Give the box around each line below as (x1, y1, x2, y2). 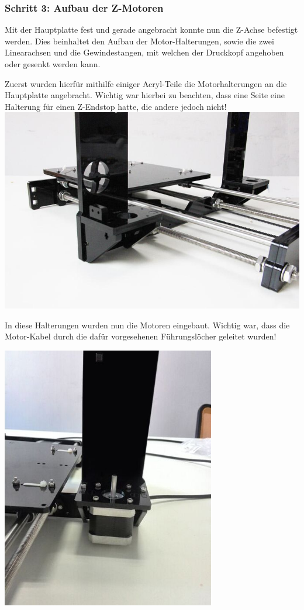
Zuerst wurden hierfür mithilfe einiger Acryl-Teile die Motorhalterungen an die (5, 77, 287, 89)
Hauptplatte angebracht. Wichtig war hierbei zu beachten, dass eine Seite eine (5, 89, 285, 101)
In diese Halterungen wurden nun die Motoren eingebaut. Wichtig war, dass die (5, 318, 290, 331)
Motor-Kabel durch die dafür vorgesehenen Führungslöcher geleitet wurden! (5, 330, 277, 342)
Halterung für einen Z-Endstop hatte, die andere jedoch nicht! (5, 100, 227, 112)
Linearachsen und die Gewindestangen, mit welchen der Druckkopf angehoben (5, 46, 284, 58)
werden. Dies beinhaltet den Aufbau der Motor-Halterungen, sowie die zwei (5, 34, 274, 47)
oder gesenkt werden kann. (5, 58, 101, 70)
